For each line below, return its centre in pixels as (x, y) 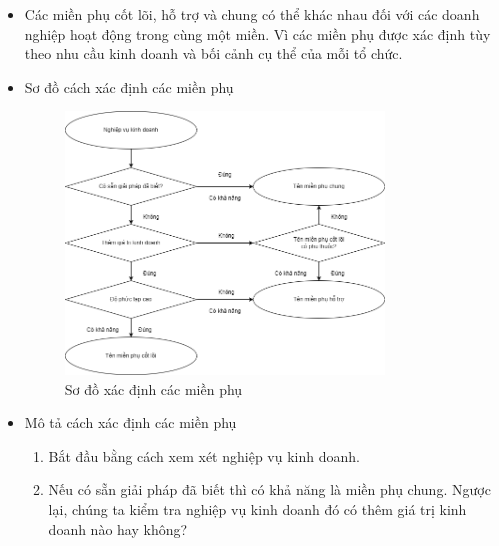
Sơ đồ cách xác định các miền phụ (129, 86)
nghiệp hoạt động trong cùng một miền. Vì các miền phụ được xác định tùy (257, 33)
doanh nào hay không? (118, 528)
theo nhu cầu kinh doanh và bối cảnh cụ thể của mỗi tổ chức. (213, 53)
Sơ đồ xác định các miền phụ (153, 388)
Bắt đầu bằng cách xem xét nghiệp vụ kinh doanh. (204, 455)
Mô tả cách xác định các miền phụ (130, 422)
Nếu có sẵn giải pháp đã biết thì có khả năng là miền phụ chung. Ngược (269, 489)
